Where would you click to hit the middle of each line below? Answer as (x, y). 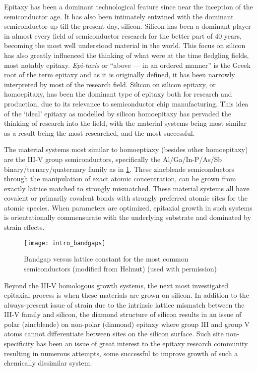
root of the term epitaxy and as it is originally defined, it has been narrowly (120, 75)
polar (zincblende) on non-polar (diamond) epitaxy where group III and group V (127, 324)
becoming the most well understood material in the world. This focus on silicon (125, 45)
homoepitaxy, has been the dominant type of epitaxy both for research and (118, 94)
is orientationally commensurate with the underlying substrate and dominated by (128, 217)
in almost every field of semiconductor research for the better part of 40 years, (123, 35)
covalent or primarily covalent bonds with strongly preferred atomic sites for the (126, 198)
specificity (19, 344)
